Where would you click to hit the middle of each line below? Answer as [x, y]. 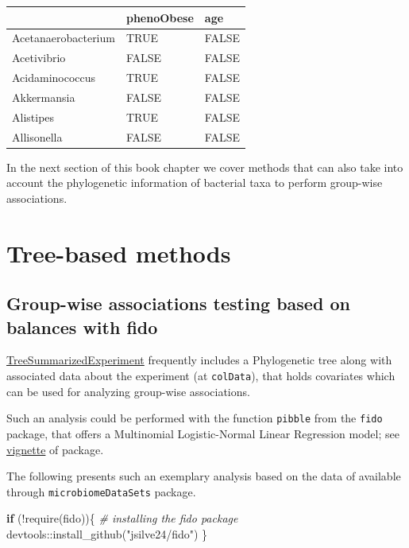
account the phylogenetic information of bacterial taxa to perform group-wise [195, 183]
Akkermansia [44, 97]
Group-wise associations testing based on [178, 303]
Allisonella [37, 136]
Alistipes [33, 117]
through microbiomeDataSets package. [101, 491]
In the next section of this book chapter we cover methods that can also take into [205, 167]
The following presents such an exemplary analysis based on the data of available [204, 476]
